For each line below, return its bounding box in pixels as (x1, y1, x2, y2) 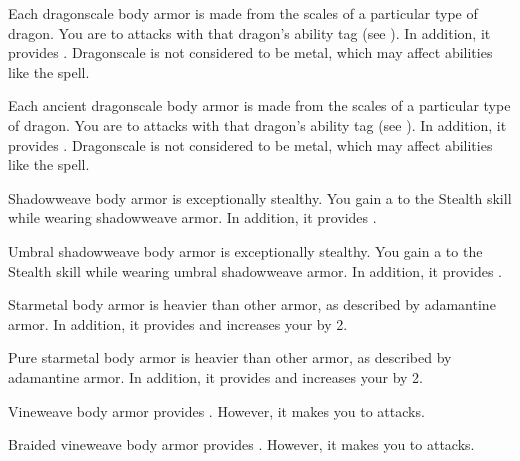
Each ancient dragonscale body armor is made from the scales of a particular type (8, 95, 511, 116)
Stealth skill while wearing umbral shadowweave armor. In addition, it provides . (8, 260, 502, 281)
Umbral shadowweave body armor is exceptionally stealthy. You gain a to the (8, 240, 483, 261)
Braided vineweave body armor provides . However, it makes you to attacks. (8, 434, 475, 455)
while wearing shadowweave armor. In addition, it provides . (8, 207, 377, 228)
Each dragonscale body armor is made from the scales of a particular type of (8, 3, 478, 23)
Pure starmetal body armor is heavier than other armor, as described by (8, 347, 452, 368)
